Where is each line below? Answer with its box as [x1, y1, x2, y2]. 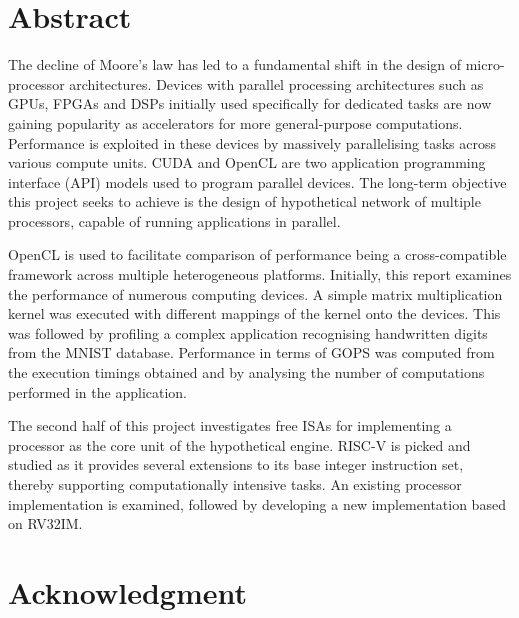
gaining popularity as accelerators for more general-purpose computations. [8, 112, 463, 133]
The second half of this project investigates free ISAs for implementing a [8, 415, 452, 436]
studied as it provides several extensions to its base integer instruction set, [8, 454, 464, 475]
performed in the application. [8, 381, 188, 402]
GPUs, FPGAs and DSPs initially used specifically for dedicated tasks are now [8, 93, 492, 114]
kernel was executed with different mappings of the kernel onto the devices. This [8, 303, 501, 324]
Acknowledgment [8, 571, 247, 612]
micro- [465, 54, 505, 75]
